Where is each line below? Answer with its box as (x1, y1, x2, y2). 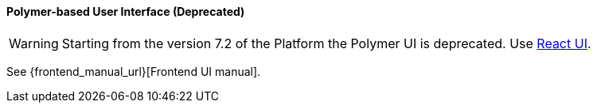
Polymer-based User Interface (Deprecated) (6, 5, 245, 18)
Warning (9, 35, 59, 51)
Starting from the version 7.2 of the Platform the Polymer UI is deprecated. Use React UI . (61, 35, 591, 51)
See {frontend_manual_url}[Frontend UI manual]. (6, 64, 261, 78)
